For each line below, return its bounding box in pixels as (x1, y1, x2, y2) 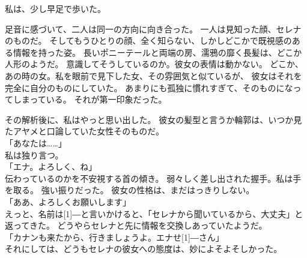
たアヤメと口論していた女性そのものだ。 (5, 125, 164, 137)
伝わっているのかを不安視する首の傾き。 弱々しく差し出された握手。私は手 (5, 172, 302, 184)
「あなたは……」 (5, 136, 67, 149)
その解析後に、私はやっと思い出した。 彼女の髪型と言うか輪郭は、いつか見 (5, 113, 302, 125)
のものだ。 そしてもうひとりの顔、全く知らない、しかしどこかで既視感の (5, 34, 292, 47)
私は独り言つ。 (5, 148, 64, 161)
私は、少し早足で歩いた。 (5, 2, 106, 14)
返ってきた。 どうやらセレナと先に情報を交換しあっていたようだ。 (5, 219, 267, 232)
